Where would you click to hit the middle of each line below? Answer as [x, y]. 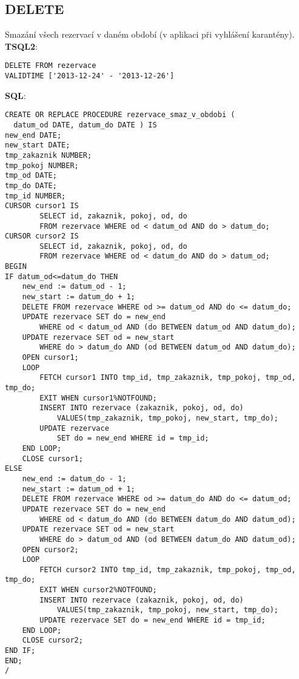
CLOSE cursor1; [52, 458]
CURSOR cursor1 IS [42, 206]
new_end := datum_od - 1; [74, 287]
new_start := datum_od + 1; [79, 489]
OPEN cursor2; [50, 549]
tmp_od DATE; [31, 176]
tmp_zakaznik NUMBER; [49, 155]
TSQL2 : [21, 46]
